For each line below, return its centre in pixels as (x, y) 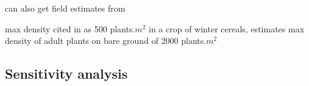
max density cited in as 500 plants (69, 28)
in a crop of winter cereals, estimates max (227, 28)
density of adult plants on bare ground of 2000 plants (105, 41)
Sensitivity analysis (66, 73)
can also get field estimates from (65, 8)
